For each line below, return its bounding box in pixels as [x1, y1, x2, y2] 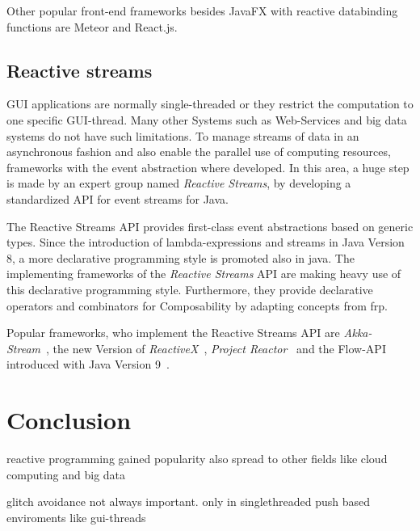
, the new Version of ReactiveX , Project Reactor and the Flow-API [46, 339, 386, 356]
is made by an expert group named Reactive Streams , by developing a [6, 175, 351, 192]
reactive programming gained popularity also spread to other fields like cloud [6, 450, 388, 467]
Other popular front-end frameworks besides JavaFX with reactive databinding [6, 2, 398, 19]
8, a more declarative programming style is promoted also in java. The [6, 249, 355, 266]
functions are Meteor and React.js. [6, 18, 178, 35]
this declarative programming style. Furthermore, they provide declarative [6, 280, 373, 297]
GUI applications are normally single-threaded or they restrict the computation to [6, 95, 414, 112]
